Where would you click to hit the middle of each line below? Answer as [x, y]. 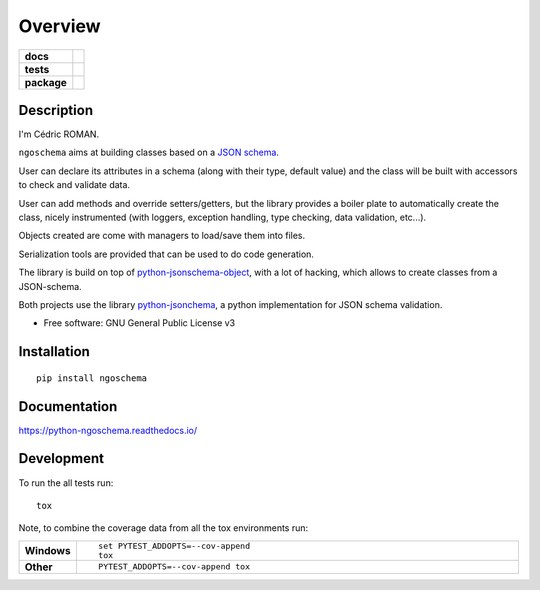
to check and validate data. [74, 185]
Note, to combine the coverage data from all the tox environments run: [163, 528]
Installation [54, 351]
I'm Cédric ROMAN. [59, 134]
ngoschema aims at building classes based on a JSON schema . [149, 152]
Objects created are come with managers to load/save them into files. [162, 236]
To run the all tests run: [66, 482]
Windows [47, 550]
